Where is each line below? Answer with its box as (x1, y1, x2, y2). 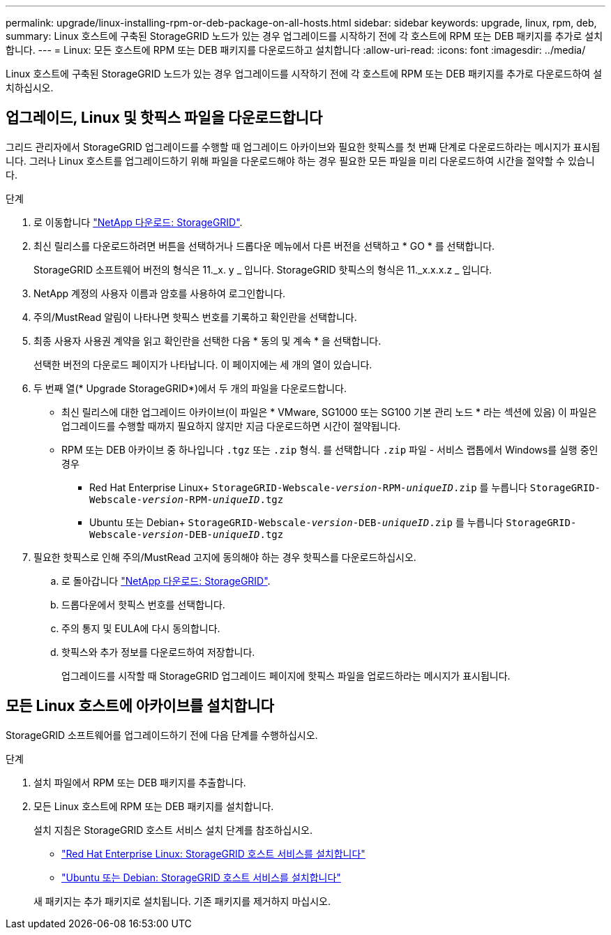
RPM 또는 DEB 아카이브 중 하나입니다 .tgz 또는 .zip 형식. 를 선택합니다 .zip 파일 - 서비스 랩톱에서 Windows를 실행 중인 (61, 443, 598, 456)
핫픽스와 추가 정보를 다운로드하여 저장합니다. (61, 645, 255, 658)
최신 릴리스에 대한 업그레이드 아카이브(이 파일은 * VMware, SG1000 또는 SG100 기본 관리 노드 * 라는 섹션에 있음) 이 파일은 (61, 405, 597, 418)
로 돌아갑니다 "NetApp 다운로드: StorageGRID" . (61, 574, 271, 587)
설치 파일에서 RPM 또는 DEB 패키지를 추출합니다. (33, 776, 246, 788)
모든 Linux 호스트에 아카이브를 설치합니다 (6, 697, 274, 715)
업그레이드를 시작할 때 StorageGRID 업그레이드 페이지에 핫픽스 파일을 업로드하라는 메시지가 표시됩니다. (61, 669, 511, 682)
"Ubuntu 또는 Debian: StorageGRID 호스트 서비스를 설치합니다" (61, 871, 341, 883)
